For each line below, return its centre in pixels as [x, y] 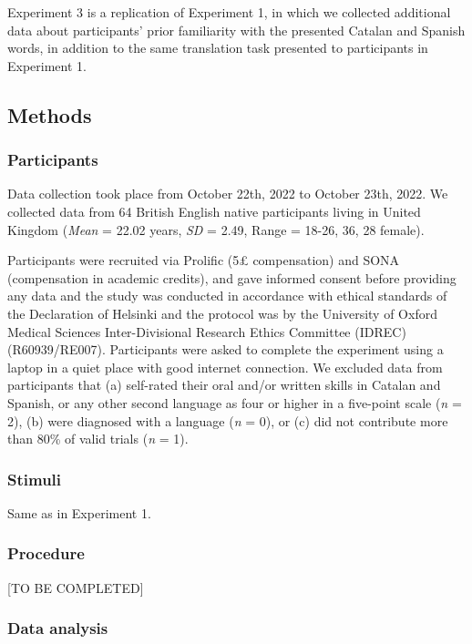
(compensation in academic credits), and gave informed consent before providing [232, 277]
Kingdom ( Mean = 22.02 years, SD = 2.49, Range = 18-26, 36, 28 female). [216, 229]
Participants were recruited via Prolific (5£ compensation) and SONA [204, 260]
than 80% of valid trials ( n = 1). [98, 439]
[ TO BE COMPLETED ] [76, 587]
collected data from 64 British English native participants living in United [214, 211]
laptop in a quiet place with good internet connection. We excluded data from [225, 367]
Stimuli [35, 479]
